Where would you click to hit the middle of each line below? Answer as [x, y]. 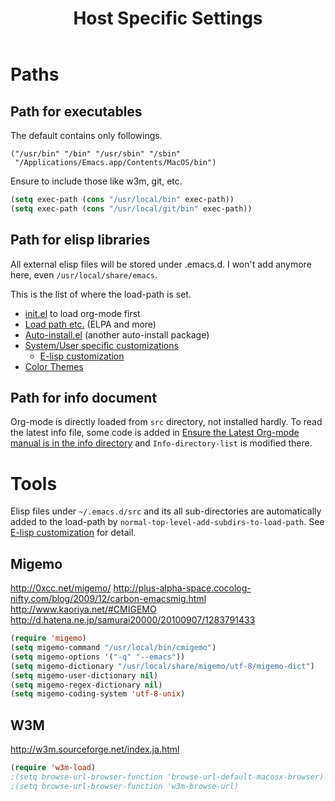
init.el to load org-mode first [82, 313]
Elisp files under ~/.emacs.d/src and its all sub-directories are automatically [166, 511]
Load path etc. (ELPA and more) [90, 324]
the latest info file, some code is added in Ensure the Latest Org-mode [155, 433]
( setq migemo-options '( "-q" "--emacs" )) [98, 657]
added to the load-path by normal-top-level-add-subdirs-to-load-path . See [167, 522]
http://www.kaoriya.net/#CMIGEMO [83, 609]
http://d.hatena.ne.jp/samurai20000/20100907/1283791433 [133, 620]
